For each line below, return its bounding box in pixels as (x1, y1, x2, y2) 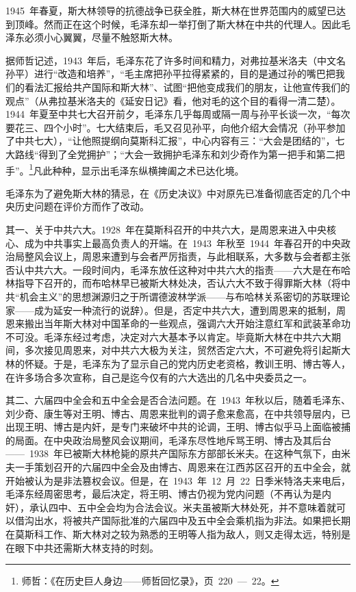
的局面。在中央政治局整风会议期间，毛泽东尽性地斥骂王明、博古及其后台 (5, 433, 331, 447)
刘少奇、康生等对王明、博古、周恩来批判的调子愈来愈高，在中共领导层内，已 (5, 406, 351, 420)
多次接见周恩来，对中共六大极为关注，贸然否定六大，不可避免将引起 (24, 343, 331, 357)
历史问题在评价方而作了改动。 (14, 199, 149, 214)
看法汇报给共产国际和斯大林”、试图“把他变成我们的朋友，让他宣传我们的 (24, 79, 351, 94)
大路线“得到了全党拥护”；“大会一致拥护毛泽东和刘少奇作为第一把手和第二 (5, 146, 335, 161)
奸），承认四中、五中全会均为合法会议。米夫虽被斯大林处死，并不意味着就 (5, 500, 336, 514)
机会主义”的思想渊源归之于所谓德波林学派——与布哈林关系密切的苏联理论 (19, 289, 351, 303)
